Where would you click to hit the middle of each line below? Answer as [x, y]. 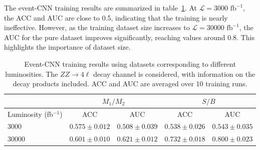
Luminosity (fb [30, 114]
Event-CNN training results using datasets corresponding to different [130, 63]
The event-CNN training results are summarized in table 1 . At [100, 8]
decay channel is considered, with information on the [174, 73]
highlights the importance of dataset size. [67, 47]
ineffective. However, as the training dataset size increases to [97, 27]
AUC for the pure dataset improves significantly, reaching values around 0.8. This [129, 37]
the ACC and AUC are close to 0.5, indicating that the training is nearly [116, 17]
